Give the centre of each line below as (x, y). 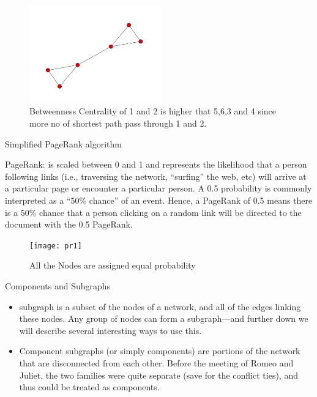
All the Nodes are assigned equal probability (113, 265)
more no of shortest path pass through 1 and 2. (118, 123)
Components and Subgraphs (58, 285)
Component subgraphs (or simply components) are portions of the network (160, 351)
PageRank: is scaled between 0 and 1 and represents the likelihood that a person (156, 164)
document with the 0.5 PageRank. (69, 224)
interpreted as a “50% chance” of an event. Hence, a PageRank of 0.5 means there (159, 200)
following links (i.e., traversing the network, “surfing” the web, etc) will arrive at (156, 176)
